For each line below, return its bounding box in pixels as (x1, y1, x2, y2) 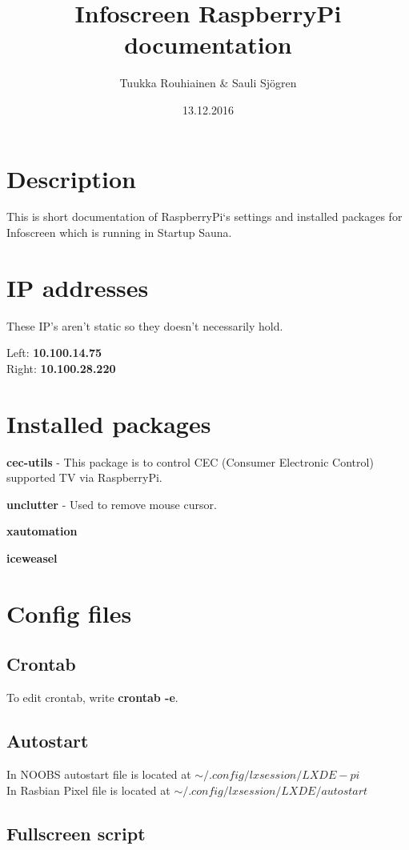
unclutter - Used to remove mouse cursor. (6, 495, 217, 512)
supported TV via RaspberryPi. (6, 469, 162, 486)
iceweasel (6, 550, 58, 567)
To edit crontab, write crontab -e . (6, 689, 178, 706)
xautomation (6, 523, 78, 539)
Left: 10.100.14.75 (6, 344, 102, 361)
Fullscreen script (6, 820, 146, 845)
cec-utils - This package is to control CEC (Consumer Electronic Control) (6, 453, 374, 470)
